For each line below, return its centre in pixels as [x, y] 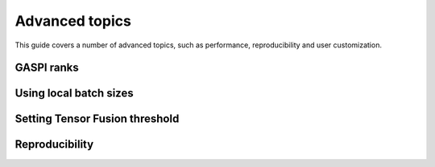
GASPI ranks [47, 68]
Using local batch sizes [74, 94]
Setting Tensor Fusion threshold [97, 119]
